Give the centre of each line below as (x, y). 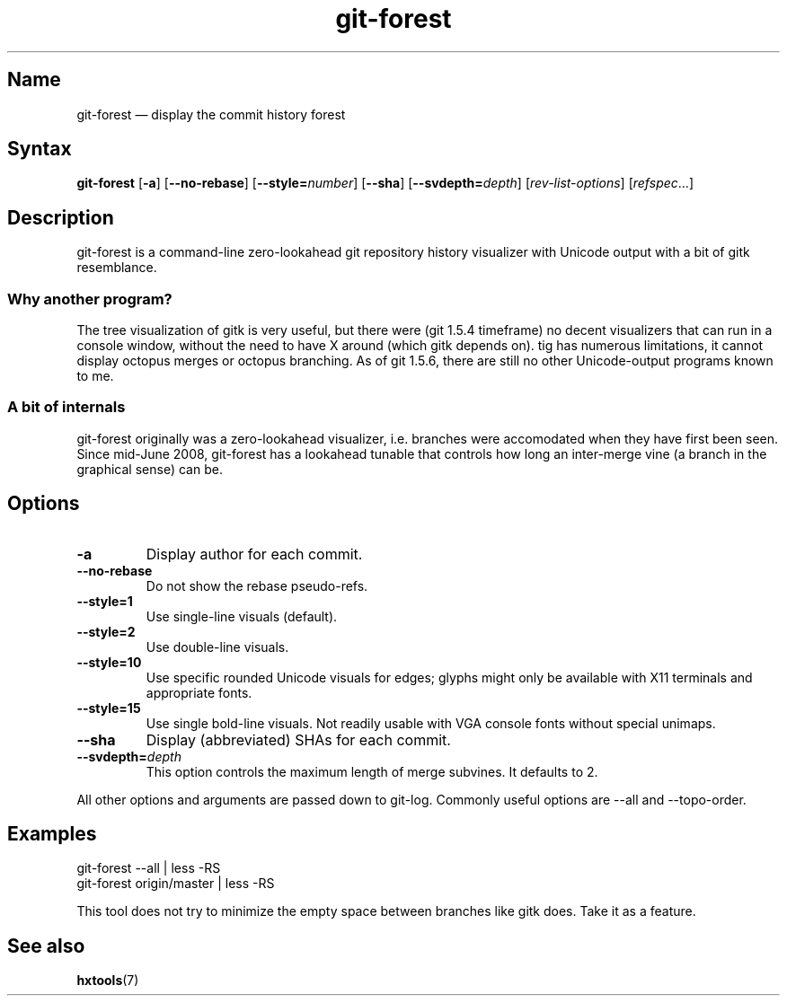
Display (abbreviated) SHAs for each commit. (298, 739)
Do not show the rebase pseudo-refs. (257, 585)
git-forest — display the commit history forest (211, 114)
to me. (95, 376)
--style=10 (109, 662)
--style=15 (109, 708)
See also (46, 946)
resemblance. (117, 268)
